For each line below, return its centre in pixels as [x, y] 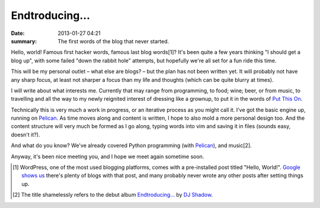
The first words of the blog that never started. [113, 41]
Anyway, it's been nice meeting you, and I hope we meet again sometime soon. [108, 156]
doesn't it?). [25, 135]
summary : [24, 41]
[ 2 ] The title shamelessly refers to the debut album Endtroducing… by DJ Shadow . [113, 195]
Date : [18, 33]
